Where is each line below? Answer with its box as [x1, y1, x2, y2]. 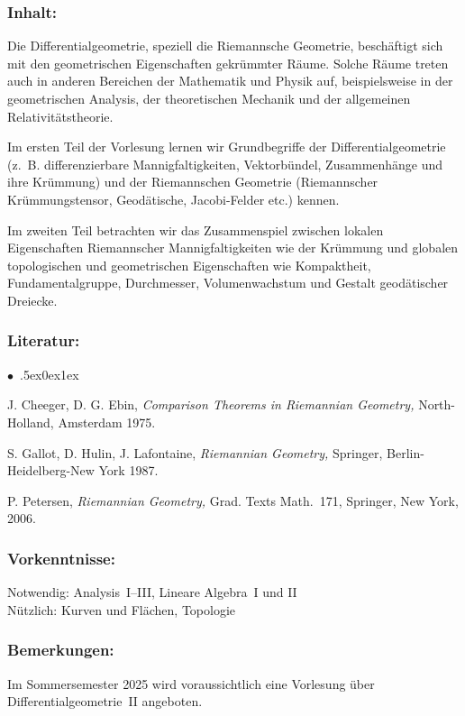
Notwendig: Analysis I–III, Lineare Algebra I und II [7, 583, 297, 601]
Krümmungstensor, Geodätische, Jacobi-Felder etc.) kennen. [7, 189, 340, 208]
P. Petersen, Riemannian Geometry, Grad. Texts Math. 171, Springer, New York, [7, 491, 459, 509]
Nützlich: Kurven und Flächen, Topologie [7, 600, 236, 619]
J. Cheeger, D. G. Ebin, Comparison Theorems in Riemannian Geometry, [7, 395, 415, 414]
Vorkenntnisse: [7, 546, 115, 569]
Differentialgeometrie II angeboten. [7, 692, 203, 711]
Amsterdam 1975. [58, 412, 156, 431]
